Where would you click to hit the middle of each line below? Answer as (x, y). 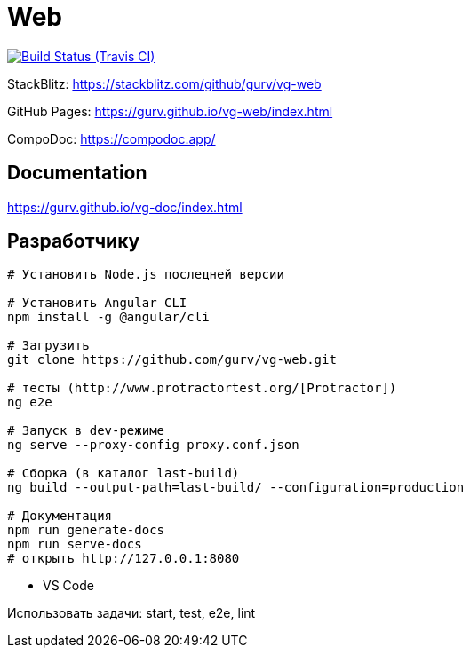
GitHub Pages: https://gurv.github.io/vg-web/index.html (170, 111)
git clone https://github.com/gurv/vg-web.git (172, 360)
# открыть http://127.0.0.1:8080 (123, 559)
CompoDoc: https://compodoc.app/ (112, 138)
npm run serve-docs (75, 545)
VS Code (68, 586)
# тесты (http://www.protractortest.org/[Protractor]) (202, 388)
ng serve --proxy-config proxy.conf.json (153, 445)
